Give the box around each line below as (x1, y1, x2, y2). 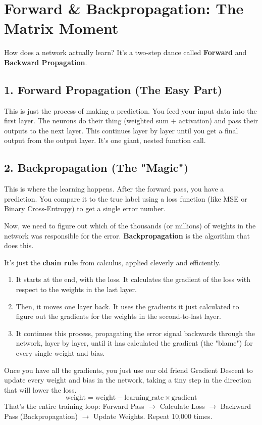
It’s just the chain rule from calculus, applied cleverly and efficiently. (4, 257, 221, 267)
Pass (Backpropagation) (4, 410, 78, 421)
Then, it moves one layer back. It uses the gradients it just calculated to (16, 301, 239, 311)
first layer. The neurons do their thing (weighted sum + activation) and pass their (4, 115, 258, 126)
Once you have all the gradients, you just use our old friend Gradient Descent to (4, 364, 253, 375)
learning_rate (124, 394, 164, 402)
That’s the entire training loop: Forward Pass (4, 401, 144, 411)
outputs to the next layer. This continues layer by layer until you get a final (4, 125, 238, 135)
